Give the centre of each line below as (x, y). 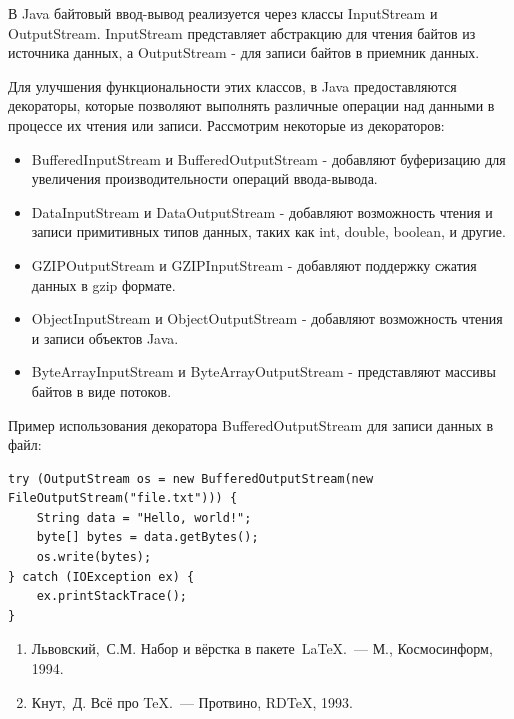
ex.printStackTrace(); (111, 596)
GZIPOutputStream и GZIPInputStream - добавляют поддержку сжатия (254, 264)
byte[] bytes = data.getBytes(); (147, 537)
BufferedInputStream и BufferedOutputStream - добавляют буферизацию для (268, 158)
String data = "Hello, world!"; (144, 517)
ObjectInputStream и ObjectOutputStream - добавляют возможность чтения (267, 318)
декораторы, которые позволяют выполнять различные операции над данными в (251, 105)
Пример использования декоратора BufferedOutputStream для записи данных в (251, 424)
